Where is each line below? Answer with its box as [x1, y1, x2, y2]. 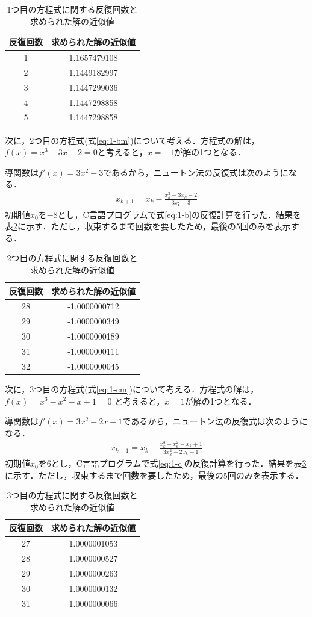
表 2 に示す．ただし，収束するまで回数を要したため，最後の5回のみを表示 [5, 220, 291, 232]
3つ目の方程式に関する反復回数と [7, 489, 138, 501]
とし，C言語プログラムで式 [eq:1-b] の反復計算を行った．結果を [57, 208, 302, 220]
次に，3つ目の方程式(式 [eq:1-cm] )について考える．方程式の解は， [5, 382, 259, 395]
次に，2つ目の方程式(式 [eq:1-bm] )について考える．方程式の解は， [5, 134, 260, 146]
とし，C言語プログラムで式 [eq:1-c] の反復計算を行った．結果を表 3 [51, 457, 307, 470]
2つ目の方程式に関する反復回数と [7, 252, 138, 264]
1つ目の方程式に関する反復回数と [7, 3, 138, 15]
